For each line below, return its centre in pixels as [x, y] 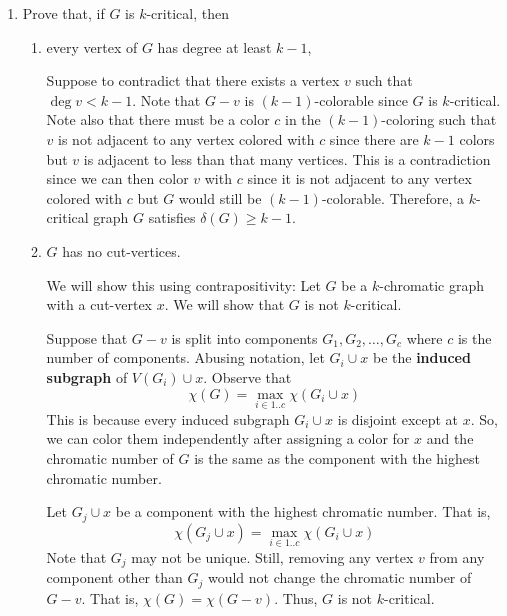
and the [450, 438]
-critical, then [187, 13]
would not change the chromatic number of [339, 577]
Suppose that [87, 337]
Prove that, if [63, 13]
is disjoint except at [398, 418]
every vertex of [92, 46]
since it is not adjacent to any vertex [359, 178]
